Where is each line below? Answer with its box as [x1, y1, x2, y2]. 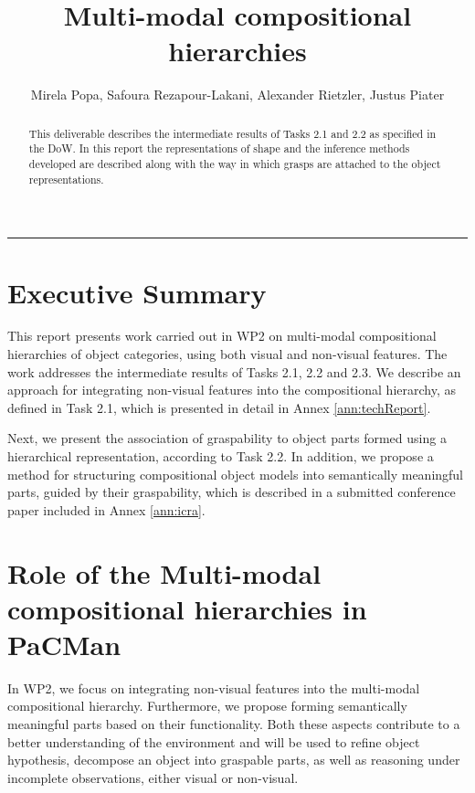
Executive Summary [7, 273, 267, 311]
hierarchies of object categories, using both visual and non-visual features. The [7, 344, 448, 364]
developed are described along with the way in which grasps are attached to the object [28, 156, 441, 172]
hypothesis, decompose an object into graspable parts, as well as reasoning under [7, 750, 460, 769]
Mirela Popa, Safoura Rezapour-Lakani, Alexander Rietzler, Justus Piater [30, 85, 445, 104]
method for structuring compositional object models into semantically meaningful [7, 464, 464, 483]
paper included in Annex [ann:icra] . [7, 500, 206, 519]
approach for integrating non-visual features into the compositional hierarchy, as [7, 380, 456, 399]
